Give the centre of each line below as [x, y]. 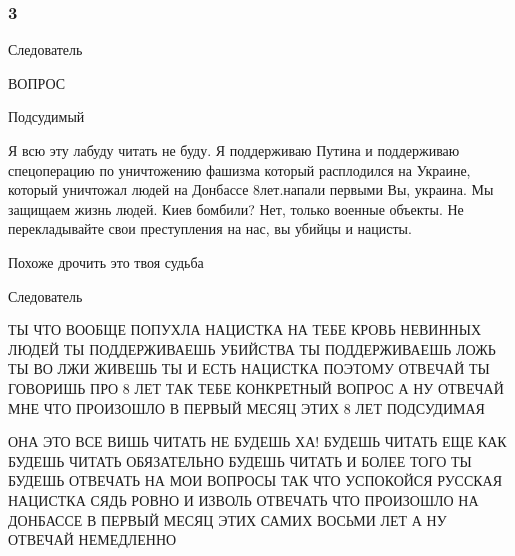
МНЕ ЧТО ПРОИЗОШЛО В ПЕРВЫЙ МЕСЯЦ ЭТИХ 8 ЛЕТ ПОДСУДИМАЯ [246, 407]
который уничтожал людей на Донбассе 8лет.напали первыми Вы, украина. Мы [251, 189]
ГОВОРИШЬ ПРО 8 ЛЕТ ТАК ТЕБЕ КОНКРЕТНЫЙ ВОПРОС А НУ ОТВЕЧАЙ [256, 387]
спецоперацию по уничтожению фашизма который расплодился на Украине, [239, 169]
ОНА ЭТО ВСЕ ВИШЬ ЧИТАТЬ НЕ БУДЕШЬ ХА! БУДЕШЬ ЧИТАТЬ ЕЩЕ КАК [257, 441]
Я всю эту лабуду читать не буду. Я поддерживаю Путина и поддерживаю [234, 150]
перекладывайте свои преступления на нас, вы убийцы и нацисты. [210, 228]
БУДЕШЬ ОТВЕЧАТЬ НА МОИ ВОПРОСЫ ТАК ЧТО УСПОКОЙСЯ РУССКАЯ [255, 480]
